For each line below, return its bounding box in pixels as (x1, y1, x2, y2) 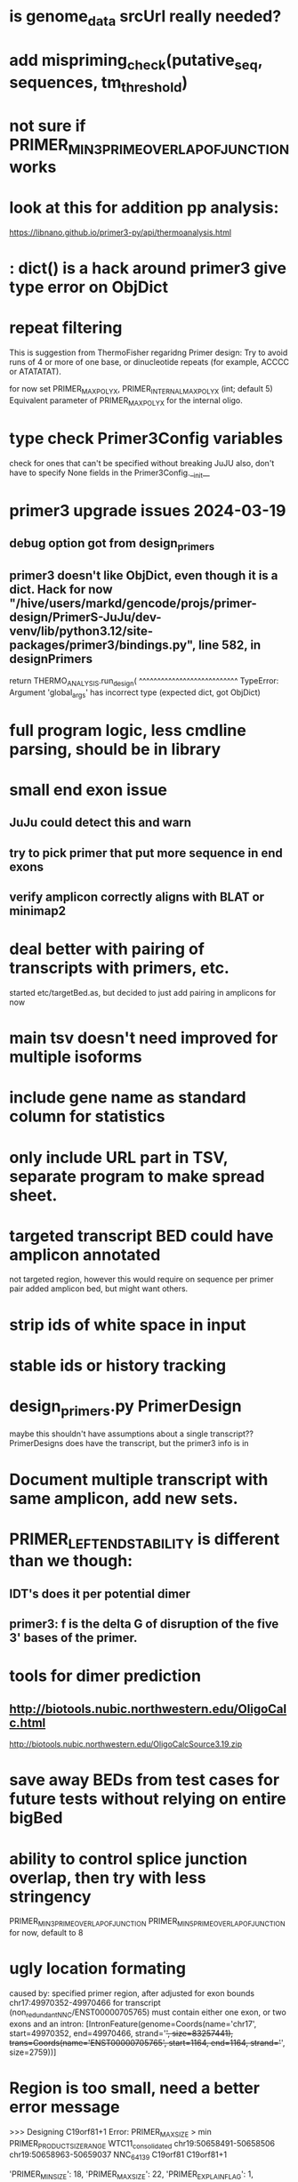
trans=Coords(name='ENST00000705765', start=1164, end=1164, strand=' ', (9, 2037, 286, 2048)
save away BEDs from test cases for (9, 1770, 280, 1790)
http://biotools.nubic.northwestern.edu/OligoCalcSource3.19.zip (9, 1739, 243, 1750)
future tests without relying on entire (9, 1789, 286, 1809)
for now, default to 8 (9, 1927, 84, 1938)
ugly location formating (9, 1959, 187, 1979)
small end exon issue (9, 780, 167, 800)
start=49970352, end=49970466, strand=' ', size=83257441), (9, 2027, 234, 2039)
